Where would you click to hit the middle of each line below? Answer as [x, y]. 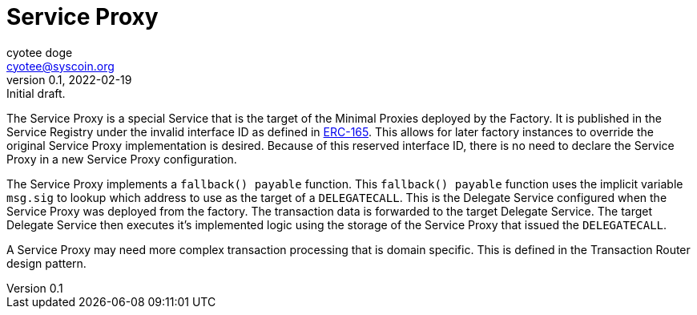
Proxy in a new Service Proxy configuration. [122, 159]
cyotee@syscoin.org [60, 66]
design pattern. [46, 263]
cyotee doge [40, 52]
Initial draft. [36, 93]
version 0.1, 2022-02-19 [69, 79]
